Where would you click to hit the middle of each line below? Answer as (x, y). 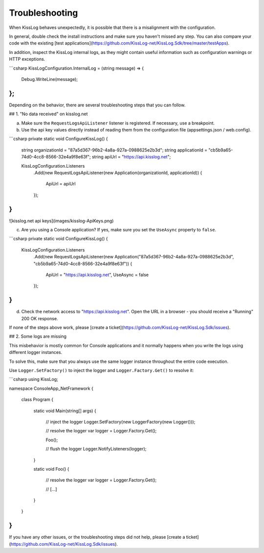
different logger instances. (36, 352)
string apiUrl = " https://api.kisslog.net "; (131, 157)
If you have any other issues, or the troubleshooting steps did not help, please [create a (97, 537)
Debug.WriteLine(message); (50, 79)
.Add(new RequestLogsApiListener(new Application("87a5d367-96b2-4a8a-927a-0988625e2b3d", (134, 257)
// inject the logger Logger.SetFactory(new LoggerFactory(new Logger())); (121, 422)
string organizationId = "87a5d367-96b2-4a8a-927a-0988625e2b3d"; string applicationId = (114, 150)
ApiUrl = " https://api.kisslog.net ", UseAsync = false (97, 275)
